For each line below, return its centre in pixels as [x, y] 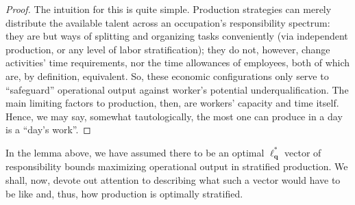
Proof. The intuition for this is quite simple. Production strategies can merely [169, 9]
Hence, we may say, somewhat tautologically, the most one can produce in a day [174, 116]
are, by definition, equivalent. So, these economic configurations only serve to [167, 76]
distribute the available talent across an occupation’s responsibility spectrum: [168, 22]
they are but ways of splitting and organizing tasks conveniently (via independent [177, 36]
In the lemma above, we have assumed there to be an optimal [135, 152]
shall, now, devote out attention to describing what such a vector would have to [173, 179]
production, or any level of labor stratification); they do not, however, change [168, 49]
